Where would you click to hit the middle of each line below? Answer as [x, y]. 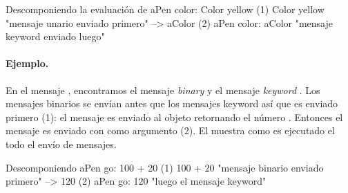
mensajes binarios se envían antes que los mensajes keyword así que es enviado [172, 103]
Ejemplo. [27, 63]
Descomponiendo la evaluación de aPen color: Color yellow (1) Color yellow [165, 9]
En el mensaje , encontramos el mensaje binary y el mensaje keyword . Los [163, 90]
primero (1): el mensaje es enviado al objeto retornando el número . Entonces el [174, 117]
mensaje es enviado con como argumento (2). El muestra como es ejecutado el [170, 130]
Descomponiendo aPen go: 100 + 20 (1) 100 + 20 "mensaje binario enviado [165, 167]
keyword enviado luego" [55, 36]
